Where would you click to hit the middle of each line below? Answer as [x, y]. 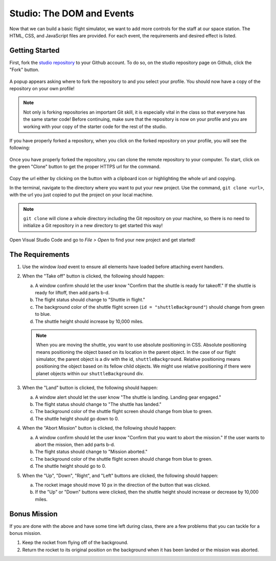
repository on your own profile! [42, 89]
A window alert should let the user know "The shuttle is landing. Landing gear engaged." [128, 397]
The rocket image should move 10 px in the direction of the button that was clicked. [123, 485]
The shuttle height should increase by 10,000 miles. [89, 321]
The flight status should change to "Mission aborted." [91, 452]
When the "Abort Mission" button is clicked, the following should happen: [99, 428]
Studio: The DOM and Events [72, 13]
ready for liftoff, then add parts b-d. [72, 292]
